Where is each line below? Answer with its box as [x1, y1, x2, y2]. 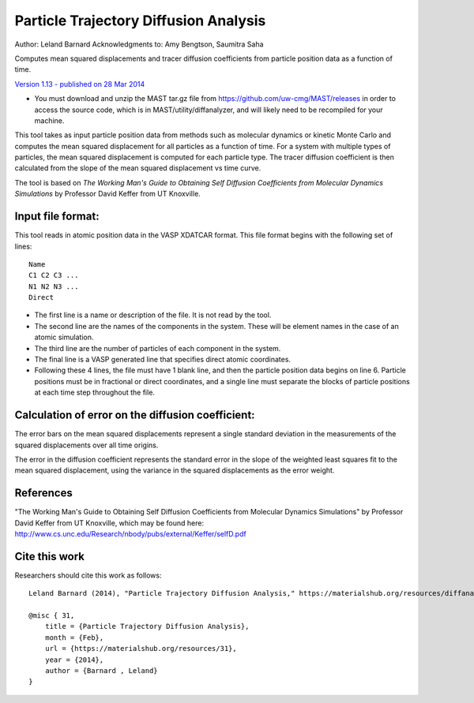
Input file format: [14, 210, 100, 223]
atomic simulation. [34, 332, 94, 342]
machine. [34, 115, 65, 125]
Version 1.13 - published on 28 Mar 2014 [14, 79, 145, 88]
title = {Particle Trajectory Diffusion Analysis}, [44, 622, 250, 631]
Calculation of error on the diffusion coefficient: [14, 409, 256, 422]
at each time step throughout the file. [34, 387, 156, 398]
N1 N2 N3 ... [28, 282, 79, 291]
